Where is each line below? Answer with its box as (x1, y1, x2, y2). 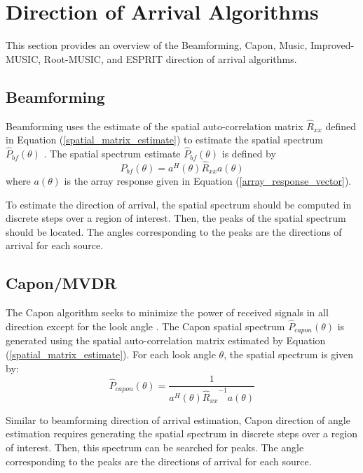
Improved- (310, 38, 355, 52)
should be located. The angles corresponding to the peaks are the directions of (6, 224, 342, 239)
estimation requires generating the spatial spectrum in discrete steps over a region (6, 426, 358, 441)
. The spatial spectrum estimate (43, 146, 181, 161)
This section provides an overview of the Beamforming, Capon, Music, (6, 38, 308, 52)
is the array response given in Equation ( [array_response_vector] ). (64, 173, 352, 188)
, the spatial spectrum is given (224, 346, 354, 361)
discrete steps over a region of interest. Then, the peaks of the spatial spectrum (6, 211, 346, 225)
